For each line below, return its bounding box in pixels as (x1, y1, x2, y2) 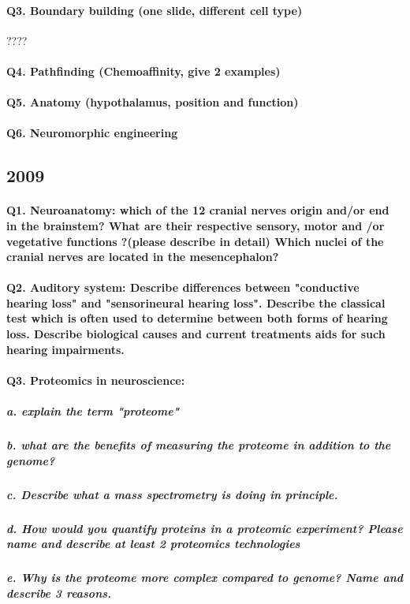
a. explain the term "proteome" (6, 403, 179, 419)
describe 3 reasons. (6, 584, 112, 601)
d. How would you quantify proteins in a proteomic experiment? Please (6, 520, 403, 536)
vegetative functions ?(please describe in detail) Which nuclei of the (6, 233, 384, 249)
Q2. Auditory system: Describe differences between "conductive (6, 279, 360, 296)
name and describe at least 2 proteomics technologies (6, 535, 300, 552)
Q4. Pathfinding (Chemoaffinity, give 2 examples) (6, 62, 281, 79)
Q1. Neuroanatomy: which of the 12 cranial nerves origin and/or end (6, 202, 389, 218)
